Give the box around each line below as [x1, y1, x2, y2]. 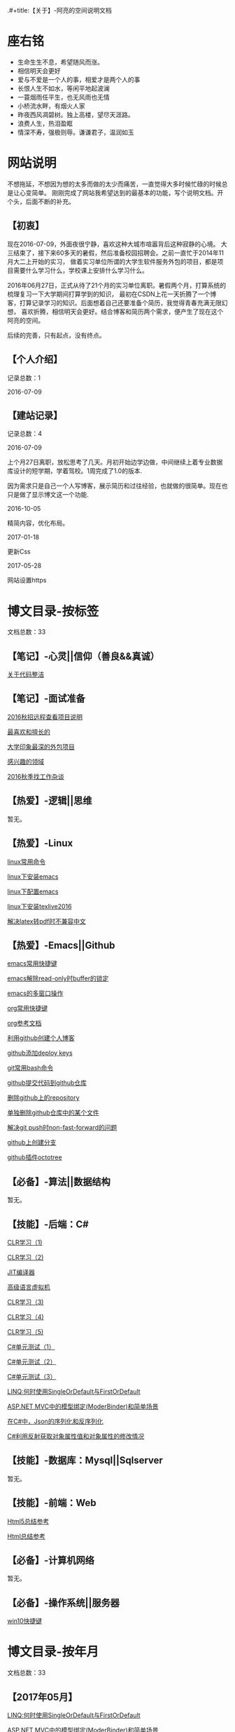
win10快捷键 [7, 1617, 43, 1625]
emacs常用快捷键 [7, 959, 57, 968]
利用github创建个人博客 [7, 1034, 75, 1042]
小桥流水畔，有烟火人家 [17, 101, 85, 110]
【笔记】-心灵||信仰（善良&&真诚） [7, 650, 159, 662]
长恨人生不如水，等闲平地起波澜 [17, 84, 110, 93]
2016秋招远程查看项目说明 [7, 712, 83, 721]
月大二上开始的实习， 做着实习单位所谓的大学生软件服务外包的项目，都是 [7, 257, 218, 265]
